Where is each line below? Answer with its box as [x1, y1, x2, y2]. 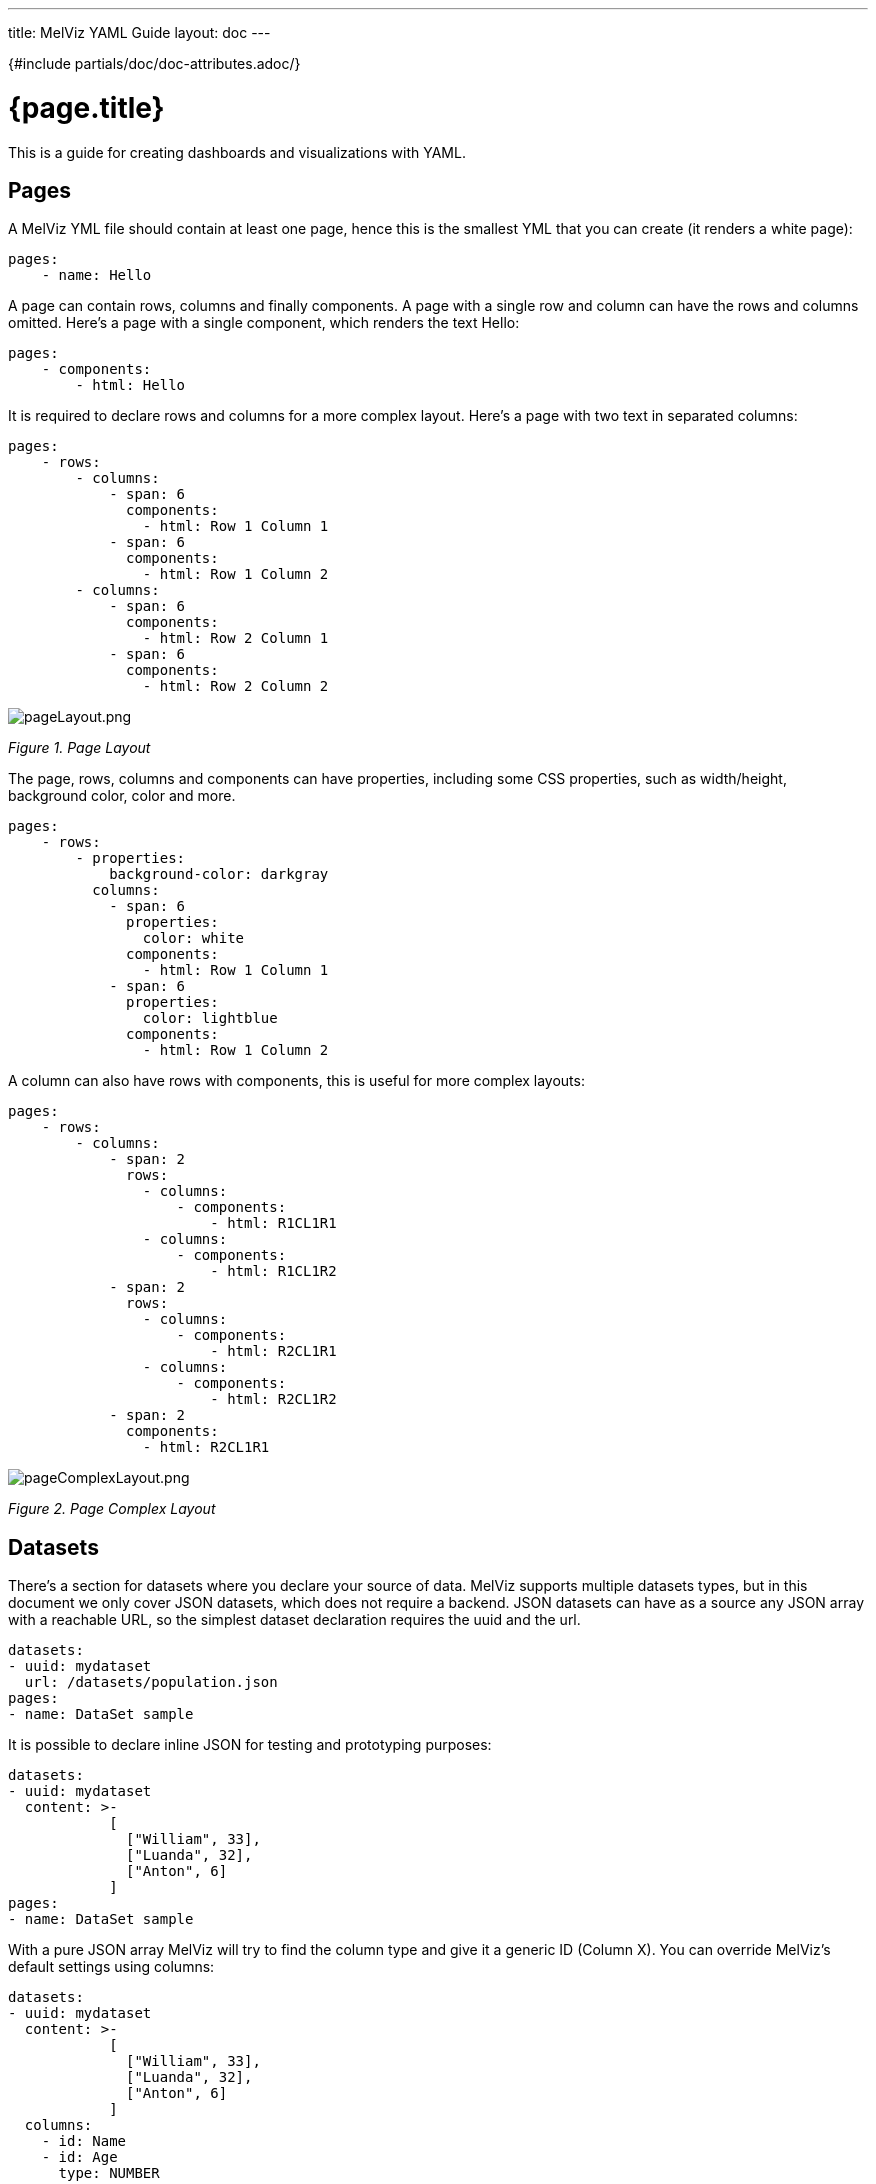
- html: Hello [75, 377, 186, 394]
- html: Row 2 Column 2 [142, 678, 329, 695]
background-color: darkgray [109, 866, 329, 883]
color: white [142, 930, 245, 947]
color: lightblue [142, 1010, 278, 1027]
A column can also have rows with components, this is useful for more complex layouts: [8, 1072, 585, 1090]
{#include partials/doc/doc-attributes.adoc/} [8, 55, 301, 72]
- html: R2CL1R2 [210, 1391, 337, 1408]
